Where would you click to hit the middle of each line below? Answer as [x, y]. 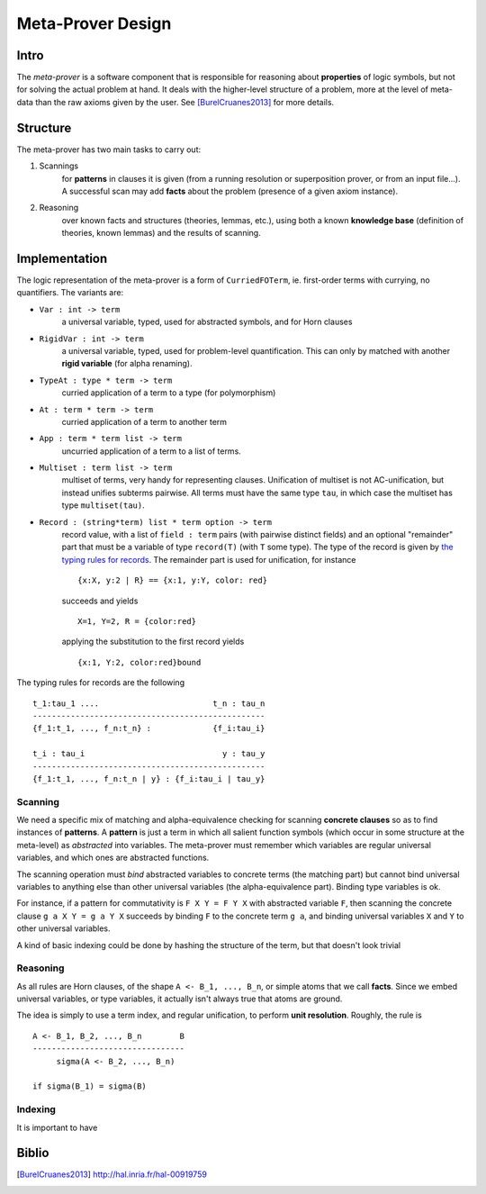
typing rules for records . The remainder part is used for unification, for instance [209, 559]
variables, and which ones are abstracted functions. [113, 858]
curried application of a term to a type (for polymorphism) [169, 393]
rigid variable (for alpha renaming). [127, 364]
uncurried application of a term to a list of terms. [152, 451]
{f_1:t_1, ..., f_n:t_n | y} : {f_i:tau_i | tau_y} [149, 778]
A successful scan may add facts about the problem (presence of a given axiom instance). [230, 191]
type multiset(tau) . [103, 505]
